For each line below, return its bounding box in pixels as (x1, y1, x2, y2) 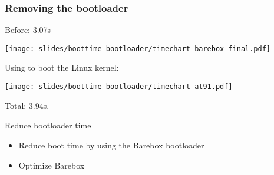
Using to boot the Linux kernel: (5, 61, 119, 74)
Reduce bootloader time (5, 119, 91, 131)
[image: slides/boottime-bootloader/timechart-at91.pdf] (5, 82, 233, 91)
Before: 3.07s (5, 24, 51, 36)
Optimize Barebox (18, 159, 85, 171)
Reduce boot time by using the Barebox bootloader (18, 138, 204, 151)
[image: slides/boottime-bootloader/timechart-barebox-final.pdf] (5, 44, 271, 53)
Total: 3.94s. (5, 99, 49, 111)
